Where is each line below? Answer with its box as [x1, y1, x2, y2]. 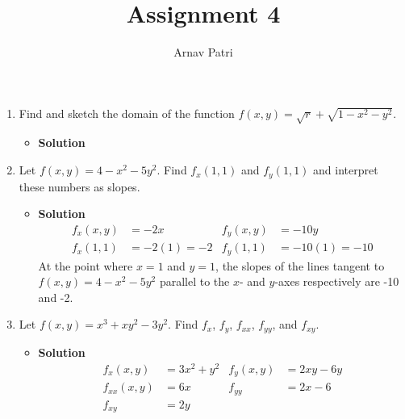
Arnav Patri [173, 44, 233, 61]
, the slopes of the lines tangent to [215, 257, 385, 274]
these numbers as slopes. [19, 178, 140, 195]
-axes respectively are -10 [274, 273, 399, 290]
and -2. [38, 288, 73, 305]
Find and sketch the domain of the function [19, 104, 235, 121]
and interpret [313, 161, 378, 178]
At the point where [38, 257, 133, 274]
